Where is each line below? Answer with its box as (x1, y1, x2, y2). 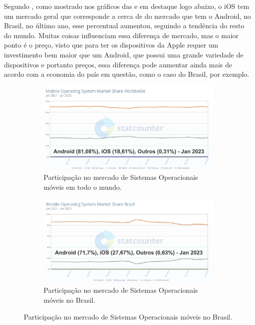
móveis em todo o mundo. (44, 181, 122, 192)
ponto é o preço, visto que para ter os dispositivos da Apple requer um (4, 40, 218, 50)
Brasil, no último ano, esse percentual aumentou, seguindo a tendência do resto (4, 20, 245, 31)
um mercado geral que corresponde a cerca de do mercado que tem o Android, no (4, 10, 251, 21)
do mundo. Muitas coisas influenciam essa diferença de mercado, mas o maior (4, 30, 239, 40)
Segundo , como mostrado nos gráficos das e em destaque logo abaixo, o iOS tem (4, 1, 250, 11)
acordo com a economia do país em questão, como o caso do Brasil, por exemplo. (4, 69, 250, 79)
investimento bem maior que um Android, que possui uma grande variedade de (4, 49, 244, 59)
